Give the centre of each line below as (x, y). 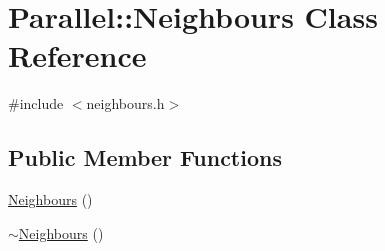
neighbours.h (125, 103)
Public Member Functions (145, 157)
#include (36, 103)
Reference (77, 55)
